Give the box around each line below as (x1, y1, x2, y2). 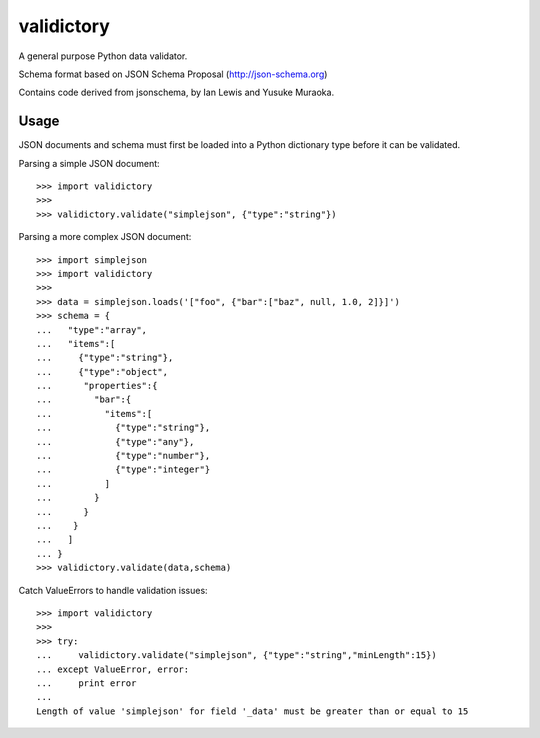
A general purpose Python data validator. (18, 50, 188, 62)
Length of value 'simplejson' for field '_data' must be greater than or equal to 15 (36, 705, 469, 717)
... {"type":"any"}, (36, 436, 195, 447)
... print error (36, 677, 137, 689)
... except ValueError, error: (36, 663, 190, 675)
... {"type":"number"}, (36, 450, 211, 462)
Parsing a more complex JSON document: (18, 231, 192, 243)
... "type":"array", (36, 324, 148, 335)
